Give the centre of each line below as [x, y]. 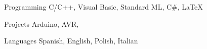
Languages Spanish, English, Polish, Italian [71, 41]
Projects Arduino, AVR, [42, 23]
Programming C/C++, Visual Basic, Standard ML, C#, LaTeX [103, 7]
